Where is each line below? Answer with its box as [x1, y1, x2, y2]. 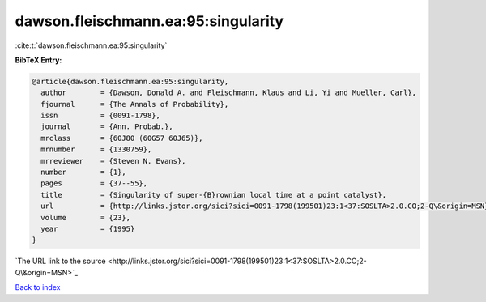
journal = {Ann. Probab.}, [40, 122, 173, 131]
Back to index [15, 283, 61, 292]
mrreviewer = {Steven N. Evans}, [40, 156, 186, 165]
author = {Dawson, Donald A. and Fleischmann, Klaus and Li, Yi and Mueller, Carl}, [40, 88, 417, 97]
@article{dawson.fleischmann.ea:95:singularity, [32, 77, 229, 86]
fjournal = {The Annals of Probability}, [40, 100, 229, 108]
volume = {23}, [40, 213, 131, 222]
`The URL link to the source [15, 256, 106, 266]
